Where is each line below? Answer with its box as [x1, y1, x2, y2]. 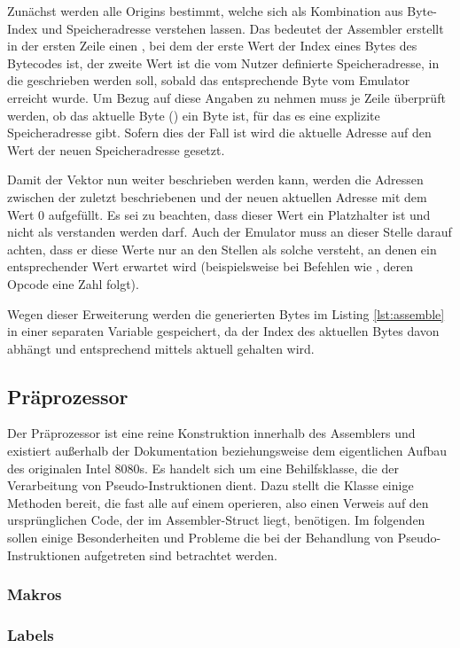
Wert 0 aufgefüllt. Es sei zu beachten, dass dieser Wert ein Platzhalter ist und [7, 205, 431, 223]
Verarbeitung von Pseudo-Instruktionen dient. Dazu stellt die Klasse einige [7, 476, 414, 495]
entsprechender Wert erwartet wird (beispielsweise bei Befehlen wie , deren [7, 257, 414, 276]
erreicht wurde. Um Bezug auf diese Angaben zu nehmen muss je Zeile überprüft [7, 88, 446, 106]
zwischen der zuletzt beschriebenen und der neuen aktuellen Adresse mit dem [7, 187, 427, 206]
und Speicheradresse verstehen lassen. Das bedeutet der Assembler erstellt [41, 19, 444, 37]
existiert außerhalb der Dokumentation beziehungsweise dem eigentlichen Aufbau [7, 441, 447, 460]
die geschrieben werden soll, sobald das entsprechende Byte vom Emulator [7, 71, 410, 90]
